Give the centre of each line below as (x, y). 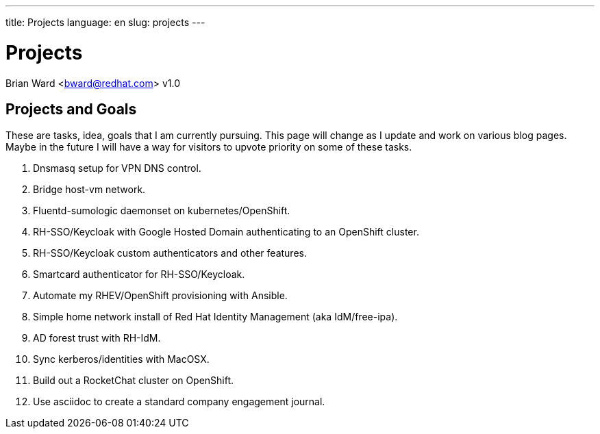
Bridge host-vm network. (89, 190)
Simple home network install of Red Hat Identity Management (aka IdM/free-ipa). (215, 317)
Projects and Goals (71, 109)
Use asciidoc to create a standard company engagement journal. (179, 402)
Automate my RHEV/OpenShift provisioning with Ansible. (160, 296)
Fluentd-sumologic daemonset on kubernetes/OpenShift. (162, 211)
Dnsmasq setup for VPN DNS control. (117, 168)
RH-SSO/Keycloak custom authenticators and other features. (170, 253)
